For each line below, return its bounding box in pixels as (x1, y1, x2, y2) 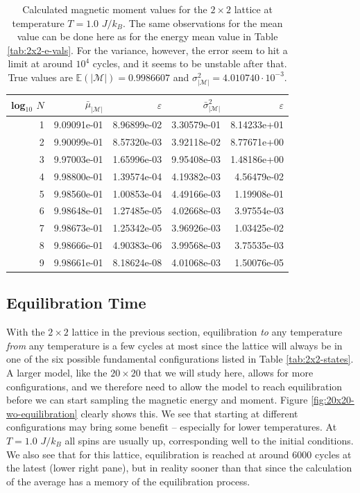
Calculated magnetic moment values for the (22, 2, 207, 16)
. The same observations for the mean (123, 15, 283, 30)
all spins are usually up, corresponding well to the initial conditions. (65, 433, 354, 448)
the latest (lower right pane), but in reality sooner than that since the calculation (6, 460, 352, 475)
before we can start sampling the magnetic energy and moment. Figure (6, 392, 308, 407)
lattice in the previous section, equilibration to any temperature (71, 325, 343, 339)
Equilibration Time (6, 292, 146, 313)
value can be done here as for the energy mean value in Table (17, 29, 278, 44)
